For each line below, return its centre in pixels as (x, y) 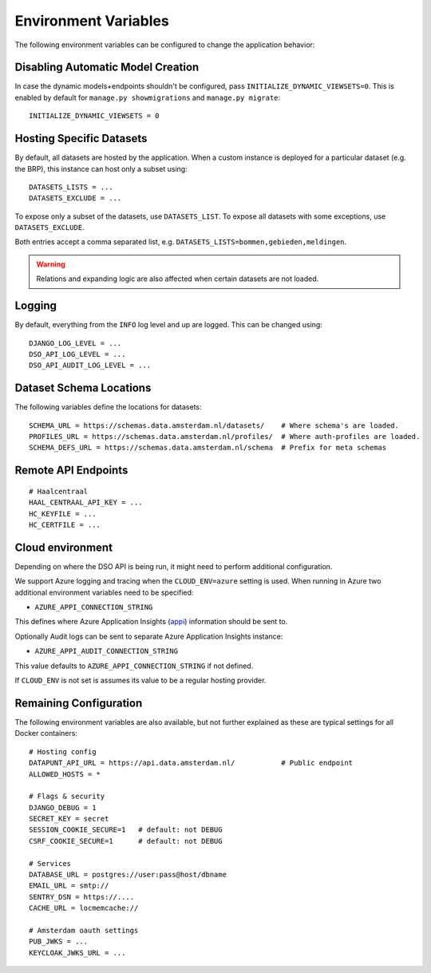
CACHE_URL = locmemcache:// (84, 908)
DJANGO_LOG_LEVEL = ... (75, 343)
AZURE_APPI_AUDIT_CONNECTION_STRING (107, 651)
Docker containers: (46, 734)
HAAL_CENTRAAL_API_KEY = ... (86, 502)
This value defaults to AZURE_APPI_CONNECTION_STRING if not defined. (134, 666)
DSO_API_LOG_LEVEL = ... (77, 354)
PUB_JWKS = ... (59, 941)
